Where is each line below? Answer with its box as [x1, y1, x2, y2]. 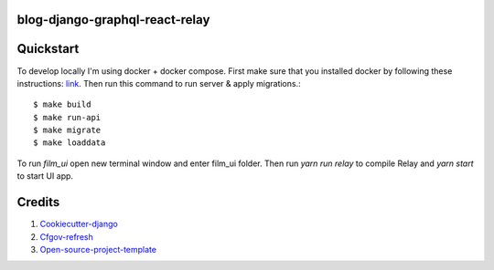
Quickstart [16, 41, 80, 57]
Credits [16, 194, 60, 210]
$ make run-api [33, 112, 102, 122]
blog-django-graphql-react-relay [16, 12, 210, 27]
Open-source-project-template [39, 244, 157, 254]
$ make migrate [33, 125, 102, 136]
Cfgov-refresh [39, 231, 93, 242]
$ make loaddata [33, 138, 106, 148]
